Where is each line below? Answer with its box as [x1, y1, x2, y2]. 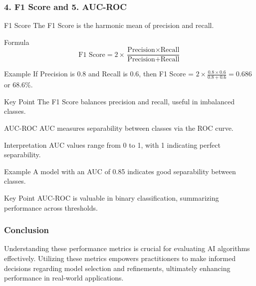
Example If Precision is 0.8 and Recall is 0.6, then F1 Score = [4, 68, 194, 79]
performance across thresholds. [4, 202, 98, 213]
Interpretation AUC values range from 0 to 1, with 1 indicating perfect [4, 139, 221, 150]
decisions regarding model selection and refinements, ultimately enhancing [4, 263, 231, 273]
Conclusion [4, 224, 49, 236]
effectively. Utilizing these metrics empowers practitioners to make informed [4, 253, 236, 264]
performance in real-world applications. [4, 273, 124, 283]
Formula [4, 36, 29, 47]
